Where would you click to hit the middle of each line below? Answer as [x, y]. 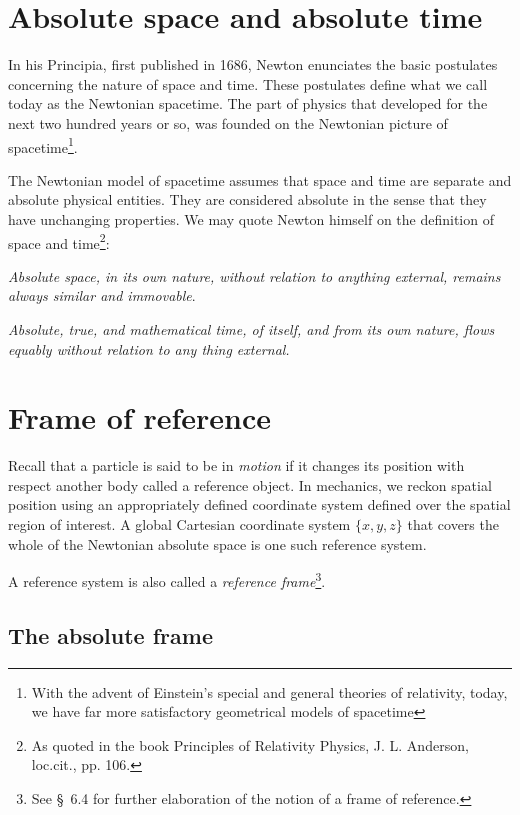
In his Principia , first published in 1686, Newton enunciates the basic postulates [253, 64]
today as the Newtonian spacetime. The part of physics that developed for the [248, 103]
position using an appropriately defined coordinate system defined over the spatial [259, 504]
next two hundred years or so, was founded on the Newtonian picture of [228, 122]
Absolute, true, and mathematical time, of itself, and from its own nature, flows [251, 328]
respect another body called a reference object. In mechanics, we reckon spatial [250, 484]
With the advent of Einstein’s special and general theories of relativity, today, [269, 691]
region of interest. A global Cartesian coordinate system [179, 524]
